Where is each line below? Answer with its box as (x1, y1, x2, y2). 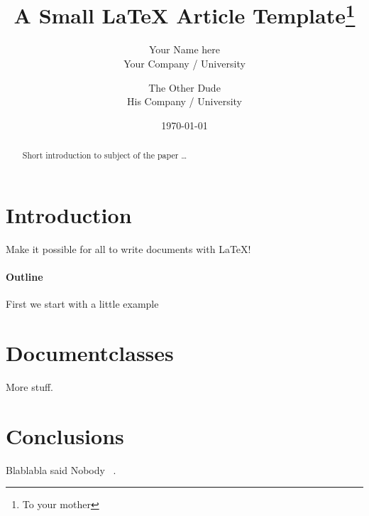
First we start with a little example (6, 296, 159, 311)
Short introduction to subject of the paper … (22, 149, 187, 161)
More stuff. (6, 379, 54, 394)
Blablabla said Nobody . (6, 462, 116, 477)
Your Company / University (123, 56, 246, 71)
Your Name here (148, 42, 220, 57)
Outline (6, 269, 43, 284)
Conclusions (6, 421, 124, 450)
